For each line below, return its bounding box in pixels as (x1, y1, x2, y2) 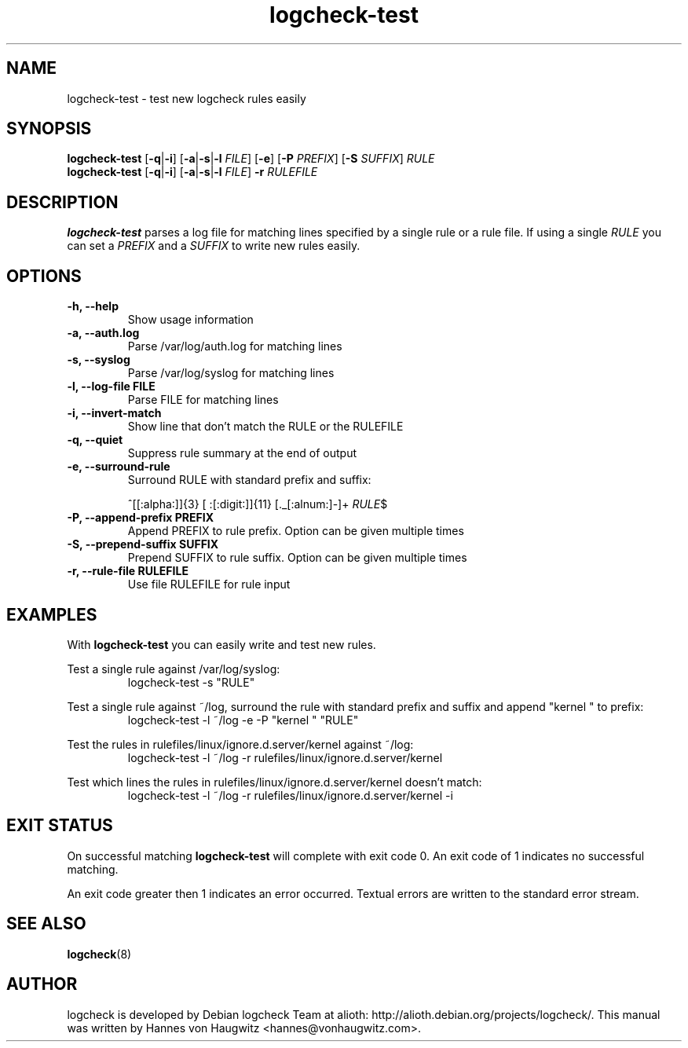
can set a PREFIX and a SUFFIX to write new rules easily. (67, 239, 360, 253)
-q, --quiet (67, 433, 123, 447)
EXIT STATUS (6, 815, 113, 836)
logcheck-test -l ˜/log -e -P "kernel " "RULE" (127, 713, 359, 727)
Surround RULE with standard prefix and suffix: (127, 473, 371, 487)
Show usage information (127, 313, 254, 327)
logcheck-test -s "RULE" (127, 675, 255, 689)
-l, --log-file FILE (67, 379, 156, 394)
